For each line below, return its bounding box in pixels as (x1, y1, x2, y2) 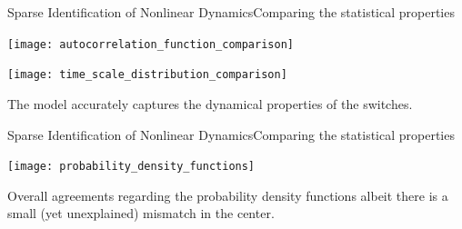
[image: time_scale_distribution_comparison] (7, 68, 287, 82)
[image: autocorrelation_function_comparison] (7, 37, 294, 51)
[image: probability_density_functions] (7, 160, 256, 174)
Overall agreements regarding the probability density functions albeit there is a (7, 185, 448, 204)
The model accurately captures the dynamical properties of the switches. (7, 94, 413, 113)
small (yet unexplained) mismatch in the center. (7, 204, 275, 223)
